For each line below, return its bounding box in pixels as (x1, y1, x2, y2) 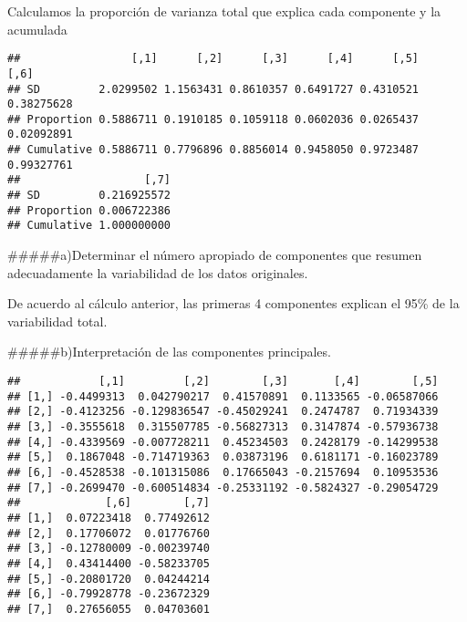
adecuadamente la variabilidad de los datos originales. (7, 263, 308, 282)
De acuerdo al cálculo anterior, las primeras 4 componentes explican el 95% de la (7, 294, 460, 313)
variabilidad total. (7, 311, 108, 330)
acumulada (7, 19, 67, 38)
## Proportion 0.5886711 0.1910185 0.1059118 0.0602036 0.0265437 (7, 112, 420, 126)
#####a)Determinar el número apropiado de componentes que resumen (7, 245, 422, 264)
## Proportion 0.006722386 (7, 203, 171, 217)
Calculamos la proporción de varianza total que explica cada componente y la (7, 2, 441, 20)
